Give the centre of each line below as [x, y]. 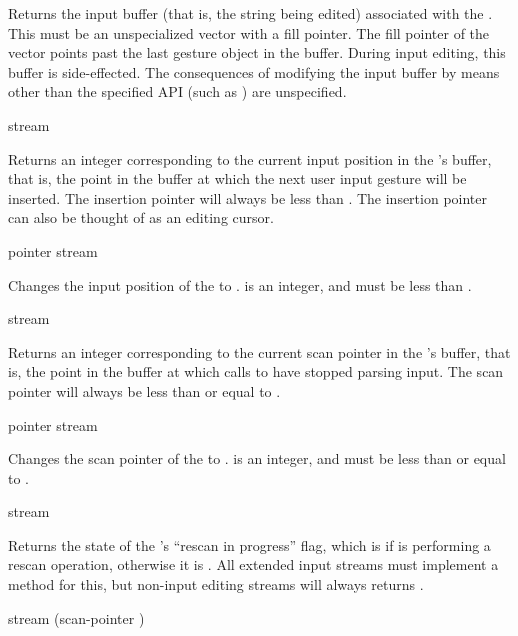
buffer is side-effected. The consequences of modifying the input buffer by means [254, 71]
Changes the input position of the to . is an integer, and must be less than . [240, 284]
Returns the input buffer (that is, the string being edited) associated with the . [250, 13]
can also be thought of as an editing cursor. [141, 217]
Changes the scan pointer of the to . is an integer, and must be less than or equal [257, 458]
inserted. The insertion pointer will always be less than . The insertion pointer [247, 197]
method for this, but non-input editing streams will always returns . [216, 584]
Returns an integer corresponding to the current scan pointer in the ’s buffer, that [259, 351]
